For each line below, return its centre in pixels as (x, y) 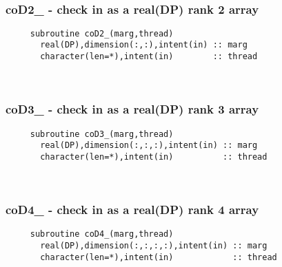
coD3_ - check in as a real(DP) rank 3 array (132, 109)
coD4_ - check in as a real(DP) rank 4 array (132, 210)
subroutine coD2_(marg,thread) (102, 33)
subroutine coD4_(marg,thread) (102, 234)
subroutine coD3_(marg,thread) (102, 134)
